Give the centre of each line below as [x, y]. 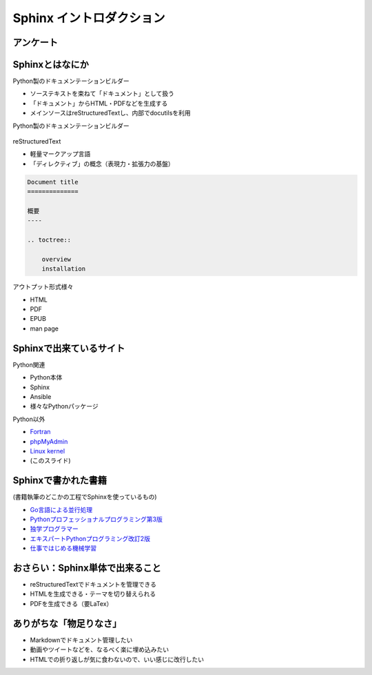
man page [44, 329]
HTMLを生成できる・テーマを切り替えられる [93, 594]
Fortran [40, 432]
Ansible [41, 396]
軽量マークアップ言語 [60, 154]
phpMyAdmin [49, 441]
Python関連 [29, 364]
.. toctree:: [49, 240]
